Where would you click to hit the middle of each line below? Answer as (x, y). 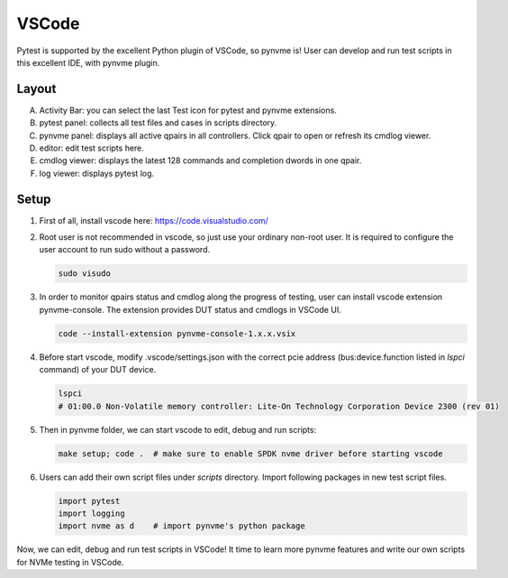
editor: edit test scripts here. (91, 148)
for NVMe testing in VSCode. (70, 562)
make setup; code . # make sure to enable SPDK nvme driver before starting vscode (250, 454)
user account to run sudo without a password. (125, 250)
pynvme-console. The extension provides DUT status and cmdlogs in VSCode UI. (190, 309)
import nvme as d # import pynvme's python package (181, 526)
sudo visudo (85, 274)
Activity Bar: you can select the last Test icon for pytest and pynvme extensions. (188, 110)
